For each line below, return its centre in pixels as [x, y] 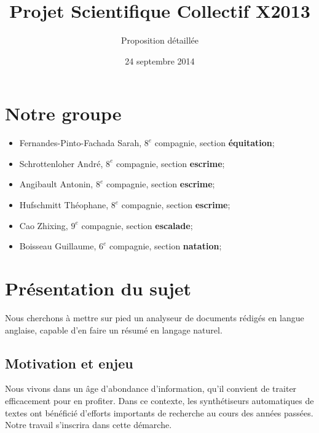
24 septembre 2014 [160, 60]
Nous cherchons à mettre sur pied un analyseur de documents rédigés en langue [155, 317]
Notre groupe [63, 113]
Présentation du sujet [98, 288]
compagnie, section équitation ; [215, 143]
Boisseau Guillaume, [58, 246]
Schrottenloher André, [61, 163]
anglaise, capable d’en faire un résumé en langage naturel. [114, 330]
